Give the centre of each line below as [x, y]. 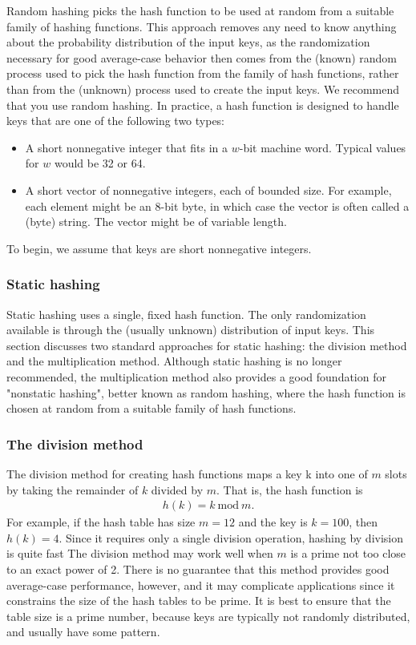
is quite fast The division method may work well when [140, 553]
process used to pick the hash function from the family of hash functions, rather [203, 73]
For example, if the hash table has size [101, 522]
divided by [177, 489]
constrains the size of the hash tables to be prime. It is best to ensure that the [199, 601]
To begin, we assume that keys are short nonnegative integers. [159, 248]
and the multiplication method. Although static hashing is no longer [174, 361]
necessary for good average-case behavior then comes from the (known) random [202, 57]
